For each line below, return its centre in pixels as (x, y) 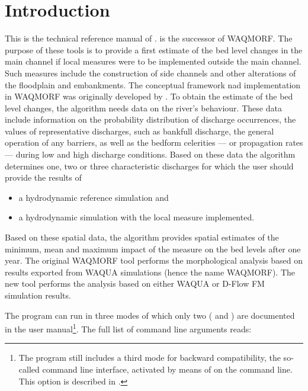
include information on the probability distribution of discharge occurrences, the (150, 119)
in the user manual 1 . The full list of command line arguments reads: (128, 328)
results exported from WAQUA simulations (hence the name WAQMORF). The (150, 272)
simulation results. (38, 295)
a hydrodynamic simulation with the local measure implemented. (137, 217)
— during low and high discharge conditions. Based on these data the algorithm (150, 154)
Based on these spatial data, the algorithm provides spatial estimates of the (142, 237)
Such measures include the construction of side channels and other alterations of (150, 73)
